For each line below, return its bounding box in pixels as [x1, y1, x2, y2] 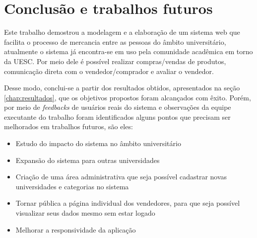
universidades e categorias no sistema [15, 181, 129, 191]
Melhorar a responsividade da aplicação [15, 224, 136, 235]
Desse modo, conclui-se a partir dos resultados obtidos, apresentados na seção [4, 82, 240, 93]
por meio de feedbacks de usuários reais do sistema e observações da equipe [4, 102, 231, 112]
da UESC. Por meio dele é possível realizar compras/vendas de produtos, [4, 56, 226, 66]
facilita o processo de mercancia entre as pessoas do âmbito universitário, [4, 36, 226, 47]
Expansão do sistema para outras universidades [15, 155, 160, 165]
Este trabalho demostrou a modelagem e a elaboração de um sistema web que [4, 27, 240, 37]
